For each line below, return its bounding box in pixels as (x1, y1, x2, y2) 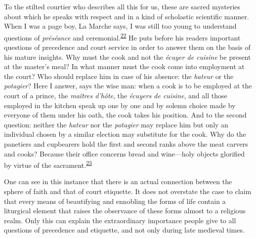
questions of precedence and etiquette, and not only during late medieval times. (4, 225, 245, 235)
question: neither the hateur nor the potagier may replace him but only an (4, 119, 228, 129)
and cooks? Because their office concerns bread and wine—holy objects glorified (4, 148, 245, 159)
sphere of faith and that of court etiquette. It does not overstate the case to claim (4, 186, 252, 196)
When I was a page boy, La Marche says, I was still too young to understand (4, 21, 237, 31)
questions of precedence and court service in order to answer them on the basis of (4, 42, 251, 52)
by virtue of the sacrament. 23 (4, 159, 92, 170)
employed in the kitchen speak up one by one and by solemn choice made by (4, 100, 236, 110)
